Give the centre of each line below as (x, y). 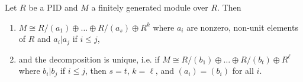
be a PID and (53, 7)
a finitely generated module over (150, 7)
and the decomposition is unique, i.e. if (89, 59)
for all (243, 70)
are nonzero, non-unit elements (242, 27)
